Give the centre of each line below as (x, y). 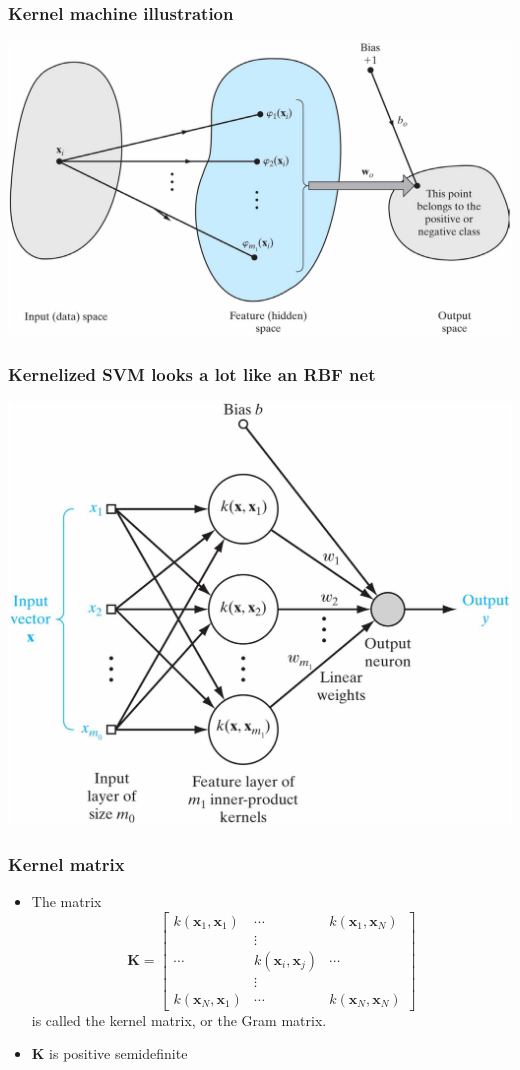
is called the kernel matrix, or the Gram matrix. (179, 1019)
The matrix (66, 900)
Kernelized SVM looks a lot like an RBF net (192, 374)
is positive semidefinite (118, 1053)
